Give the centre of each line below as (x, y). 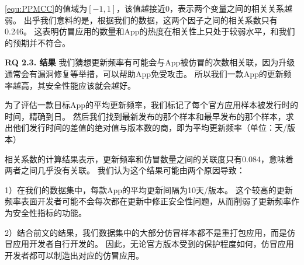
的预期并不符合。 (37, 42)
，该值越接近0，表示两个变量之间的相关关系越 (204, 8)
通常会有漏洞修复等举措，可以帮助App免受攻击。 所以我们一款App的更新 (144, 73)
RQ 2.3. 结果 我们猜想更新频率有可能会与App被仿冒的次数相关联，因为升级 (150, 62)
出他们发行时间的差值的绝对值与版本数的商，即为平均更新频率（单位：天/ (146, 128)
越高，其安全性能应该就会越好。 (74, 85)
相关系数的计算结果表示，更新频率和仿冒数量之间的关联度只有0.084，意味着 (149, 158)
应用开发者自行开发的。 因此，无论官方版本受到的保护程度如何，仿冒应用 (153, 244)
